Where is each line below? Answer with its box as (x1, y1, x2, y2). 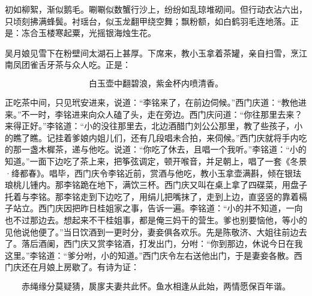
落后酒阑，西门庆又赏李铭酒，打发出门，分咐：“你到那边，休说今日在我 (21, 237, 303, 250)
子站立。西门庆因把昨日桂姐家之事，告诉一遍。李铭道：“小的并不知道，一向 (5, 202, 303, 214)
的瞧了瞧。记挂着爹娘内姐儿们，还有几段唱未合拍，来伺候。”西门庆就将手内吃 (5, 131, 307, 143)
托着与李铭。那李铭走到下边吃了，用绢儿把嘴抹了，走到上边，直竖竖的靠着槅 (5, 190, 307, 202)
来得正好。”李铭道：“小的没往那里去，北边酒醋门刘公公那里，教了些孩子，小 (5, 119, 303, 132)
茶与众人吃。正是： (55, 58, 131, 71)
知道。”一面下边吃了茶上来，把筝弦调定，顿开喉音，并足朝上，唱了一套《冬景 (5, 154, 307, 167)
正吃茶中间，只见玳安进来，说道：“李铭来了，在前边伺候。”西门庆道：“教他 (5, 95, 298, 108)
